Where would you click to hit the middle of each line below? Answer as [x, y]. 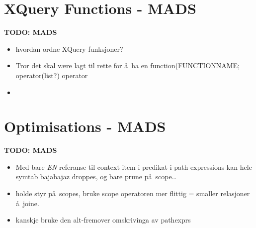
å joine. [27, 203]
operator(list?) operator [52, 75]
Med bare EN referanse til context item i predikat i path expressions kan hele [134, 167]
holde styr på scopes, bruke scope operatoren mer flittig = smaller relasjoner [133, 193]
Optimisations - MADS [85, 126]
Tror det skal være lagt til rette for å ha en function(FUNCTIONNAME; [128, 65]
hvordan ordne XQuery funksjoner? [69, 49]
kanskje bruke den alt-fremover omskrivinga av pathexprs [103, 220]
